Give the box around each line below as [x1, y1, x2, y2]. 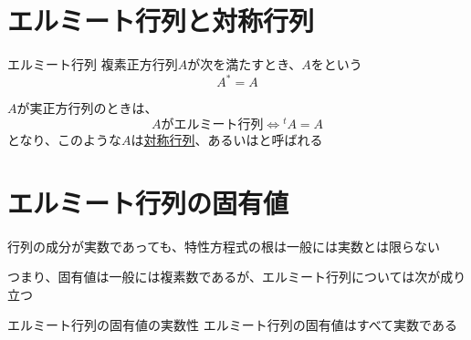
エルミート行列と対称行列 [7, 2, 315, 39]
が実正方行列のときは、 [16, 98, 158, 118]
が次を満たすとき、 [187, 55, 302, 74]
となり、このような [7, 129, 122, 149]
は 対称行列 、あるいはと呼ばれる [131, 129, 323, 149]
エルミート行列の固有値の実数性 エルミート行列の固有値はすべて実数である [7, 315, 457, 335]
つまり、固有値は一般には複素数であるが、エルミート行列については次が [7, 267, 441, 286]
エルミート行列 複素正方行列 [7, 55, 178, 74]
